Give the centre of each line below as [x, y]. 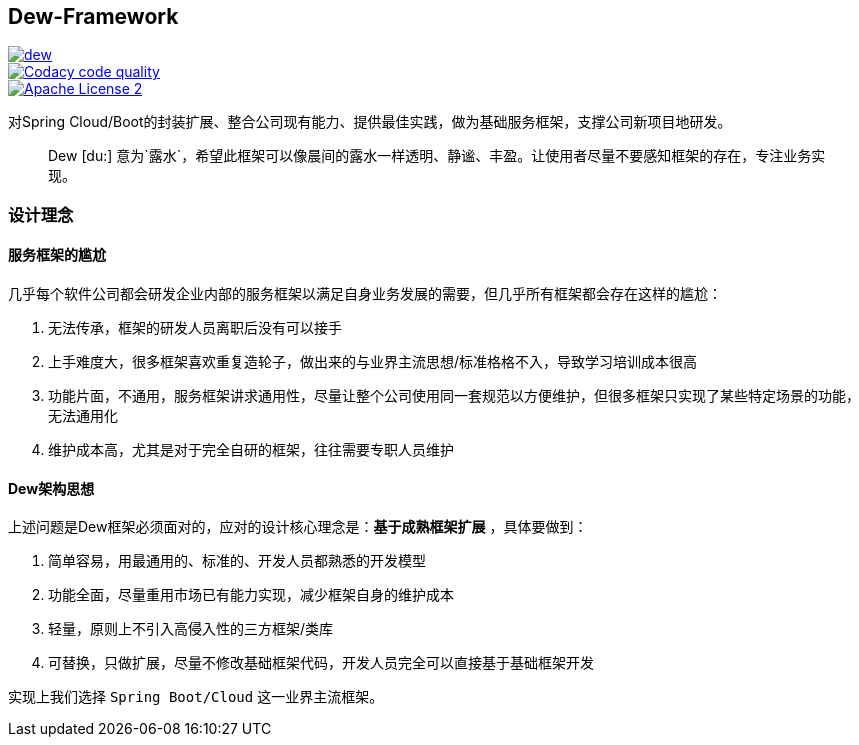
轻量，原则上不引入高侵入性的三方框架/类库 [191, 629]
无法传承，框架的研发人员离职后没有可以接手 [195, 328]
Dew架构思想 [51, 488]
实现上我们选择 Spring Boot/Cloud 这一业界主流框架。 [196, 697]
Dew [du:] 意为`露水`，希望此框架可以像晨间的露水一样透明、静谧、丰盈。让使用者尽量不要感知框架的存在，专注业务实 [437, 156]
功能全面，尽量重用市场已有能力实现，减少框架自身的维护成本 [251, 595]
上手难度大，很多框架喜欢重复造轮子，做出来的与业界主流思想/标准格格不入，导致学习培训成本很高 [373, 362]
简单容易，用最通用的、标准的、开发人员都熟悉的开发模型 [237, 561]
